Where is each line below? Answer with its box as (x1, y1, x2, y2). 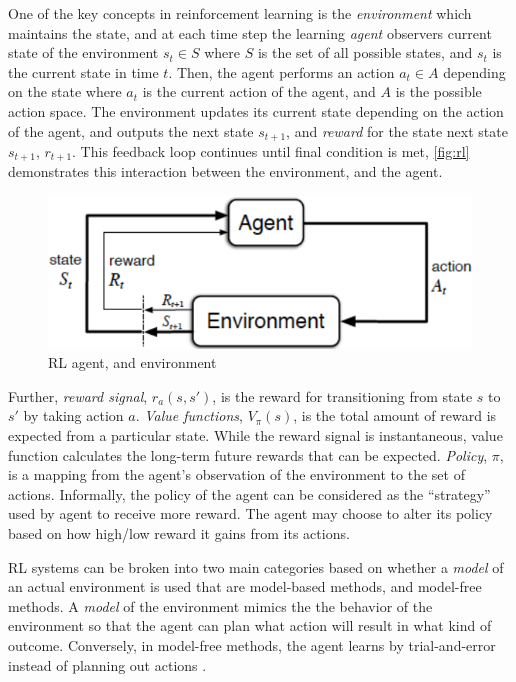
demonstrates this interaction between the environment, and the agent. (8, 161, 443, 182)
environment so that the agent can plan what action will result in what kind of (8, 615, 492, 636)
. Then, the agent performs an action (168, 61, 395, 82)
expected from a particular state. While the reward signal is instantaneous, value (8, 424, 503, 445)
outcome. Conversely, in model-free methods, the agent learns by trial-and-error (8, 634, 496, 655)
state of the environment (8, 42, 159, 63)
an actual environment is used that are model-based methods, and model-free (8, 576, 482, 597)
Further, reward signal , (8, 385, 148, 406)
